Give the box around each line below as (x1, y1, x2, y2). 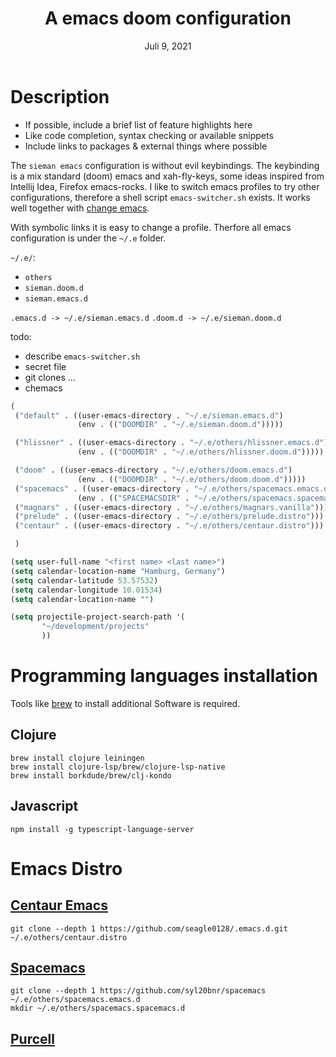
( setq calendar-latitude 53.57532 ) (10, 575, 159, 586)
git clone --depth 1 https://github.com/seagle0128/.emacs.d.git (10, 923, 288, 934)
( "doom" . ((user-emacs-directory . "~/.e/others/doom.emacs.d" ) (14, 465, 293, 476)
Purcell (10, 1030, 55, 1047)
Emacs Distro (10, 857, 123, 880)
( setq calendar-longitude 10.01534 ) (10, 585, 163, 595)
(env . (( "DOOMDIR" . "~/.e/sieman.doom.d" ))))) (77, 420, 284, 430)
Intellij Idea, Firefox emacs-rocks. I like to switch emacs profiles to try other (10, 180, 320, 192)
